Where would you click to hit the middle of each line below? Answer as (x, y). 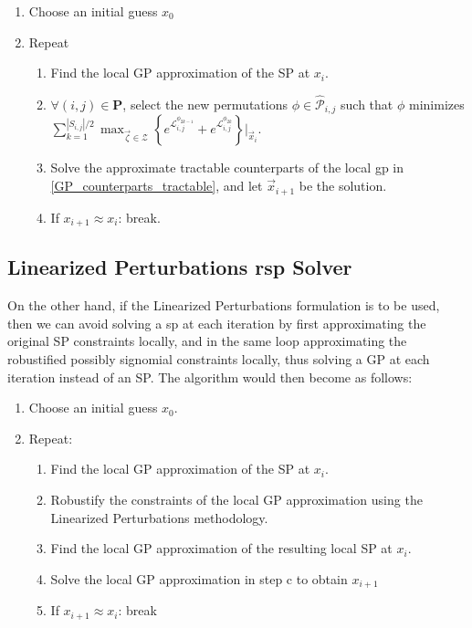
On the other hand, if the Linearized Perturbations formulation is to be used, (224, 305)
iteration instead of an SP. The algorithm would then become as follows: (210, 377)
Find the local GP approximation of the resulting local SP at (221, 548)
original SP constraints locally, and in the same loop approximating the (207, 341)
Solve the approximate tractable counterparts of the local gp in (227, 167)
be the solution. (343, 186)
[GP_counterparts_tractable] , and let (157, 186)
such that (367, 104)
